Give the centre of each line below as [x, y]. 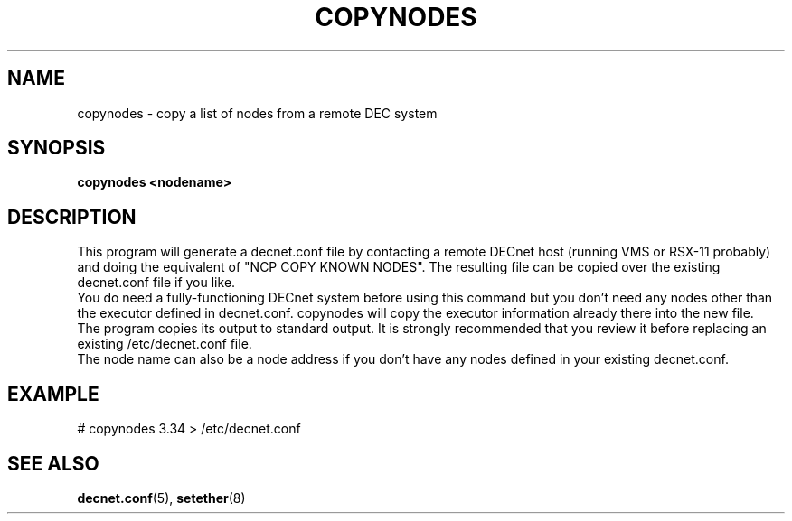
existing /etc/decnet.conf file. [165, 344]
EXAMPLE [53, 394]
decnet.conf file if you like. [156, 283]
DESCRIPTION [72, 217]
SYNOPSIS [57, 148]
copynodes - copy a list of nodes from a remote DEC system [257, 113]
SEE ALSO [53, 463]
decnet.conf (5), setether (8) [161, 498]
